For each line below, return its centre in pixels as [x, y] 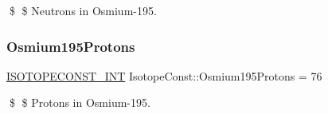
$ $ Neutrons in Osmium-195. [83, 10]
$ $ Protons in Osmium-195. [80, 102]
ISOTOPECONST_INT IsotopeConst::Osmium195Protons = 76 [164, 75]
